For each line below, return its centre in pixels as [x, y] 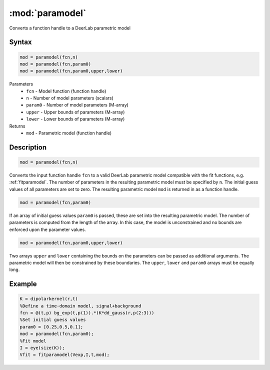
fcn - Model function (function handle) [66, 91]
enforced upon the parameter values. [47, 229]
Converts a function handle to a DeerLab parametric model [70, 28]
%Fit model [33, 341]
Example [23, 284]
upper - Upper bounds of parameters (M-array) [75, 112]
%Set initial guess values [53, 320]
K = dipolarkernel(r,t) [49, 299]
